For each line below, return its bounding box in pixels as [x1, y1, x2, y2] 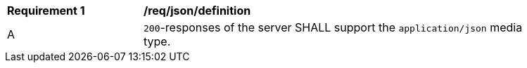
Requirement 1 [7, 4, 85, 18]
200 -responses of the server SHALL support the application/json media [144, 20, 523, 34]
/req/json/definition [144, 4, 251, 18]
